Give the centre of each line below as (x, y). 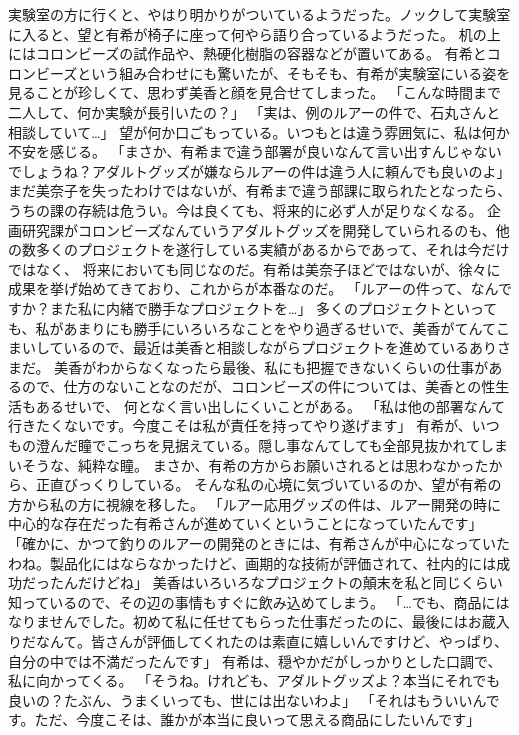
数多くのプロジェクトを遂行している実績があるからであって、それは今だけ (265, 249)
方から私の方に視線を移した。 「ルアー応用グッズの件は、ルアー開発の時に (254, 503)
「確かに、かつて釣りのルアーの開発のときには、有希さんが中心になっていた (259, 543)
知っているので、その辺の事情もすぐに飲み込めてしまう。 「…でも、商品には (259, 601)
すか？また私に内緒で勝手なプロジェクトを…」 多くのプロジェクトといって (253, 307)
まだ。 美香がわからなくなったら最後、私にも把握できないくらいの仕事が (248, 366)
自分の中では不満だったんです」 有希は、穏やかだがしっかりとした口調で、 (255, 660)
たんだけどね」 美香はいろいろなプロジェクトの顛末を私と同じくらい (276, 582)
